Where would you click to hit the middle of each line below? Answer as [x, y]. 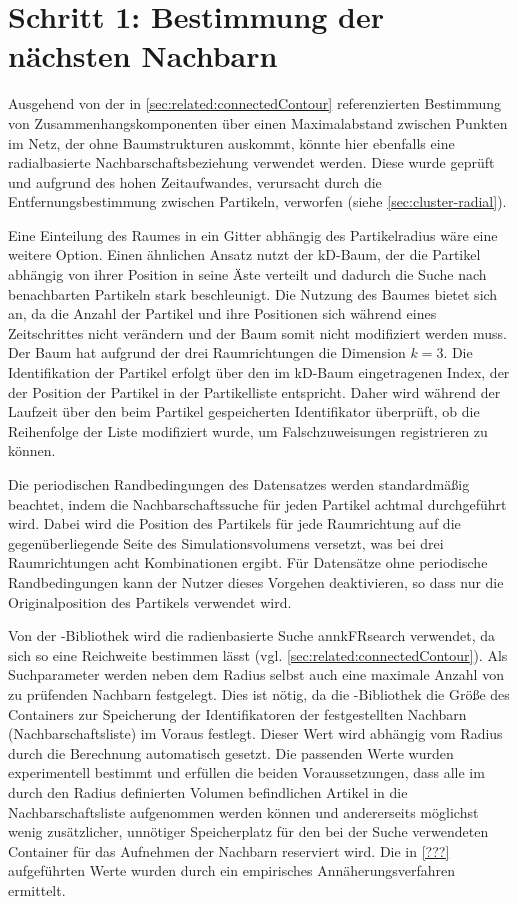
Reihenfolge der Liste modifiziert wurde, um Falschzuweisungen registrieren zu [248, 430]
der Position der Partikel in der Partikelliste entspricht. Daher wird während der [254, 391]
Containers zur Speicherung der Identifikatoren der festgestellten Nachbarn [237, 713]
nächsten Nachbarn [143, 55]
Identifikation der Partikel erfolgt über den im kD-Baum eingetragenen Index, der [259, 372]
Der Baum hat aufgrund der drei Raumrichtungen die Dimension [207, 352]
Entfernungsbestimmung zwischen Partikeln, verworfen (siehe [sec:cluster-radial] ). [257, 201]
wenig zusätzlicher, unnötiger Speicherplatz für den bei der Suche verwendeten [248, 831]
